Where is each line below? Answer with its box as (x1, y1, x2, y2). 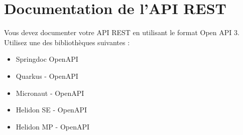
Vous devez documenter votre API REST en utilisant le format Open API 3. (4, 27, 239, 38)
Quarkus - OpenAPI (16, 70, 78, 81)
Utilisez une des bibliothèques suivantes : (4, 37, 130, 47)
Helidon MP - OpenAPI (16, 121, 90, 131)
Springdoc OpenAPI (16, 54, 78, 64)
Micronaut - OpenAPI (16, 87, 84, 98)
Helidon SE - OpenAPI (16, 104, 87, 115)
